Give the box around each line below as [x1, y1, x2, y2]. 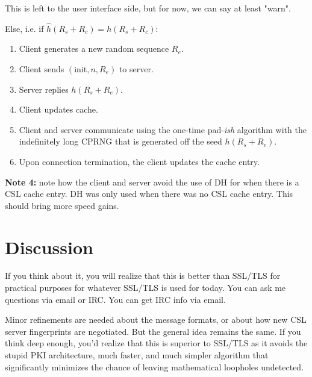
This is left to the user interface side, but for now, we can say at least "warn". [5, 2, 291, 14]
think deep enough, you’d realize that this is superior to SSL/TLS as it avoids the [5, 337, 308, 349]
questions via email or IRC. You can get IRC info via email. [5, 293, 226, 305]
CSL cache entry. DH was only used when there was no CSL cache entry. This [5, 187, 293, 200]
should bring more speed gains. [5, 199, 119, 211]
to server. [119, 63, 154, 75]
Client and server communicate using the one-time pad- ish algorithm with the [19, 123, 307, 136]
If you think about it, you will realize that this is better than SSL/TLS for [5, 269, 281, 282]
